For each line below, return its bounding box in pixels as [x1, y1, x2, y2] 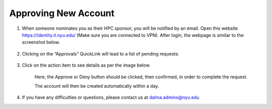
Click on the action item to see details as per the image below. [22, 62, 151, 68]
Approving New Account [9, 8, 115, 19]
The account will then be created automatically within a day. [34, 83, 159, 89]
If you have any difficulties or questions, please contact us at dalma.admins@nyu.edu [22, 94, 199, 100]
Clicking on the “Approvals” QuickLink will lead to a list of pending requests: [22, 50, 179, 57]
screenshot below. [22, 39, 60, 45]
